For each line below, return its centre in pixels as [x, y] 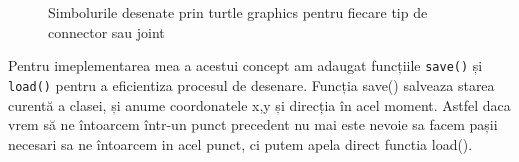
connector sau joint [106, 31]
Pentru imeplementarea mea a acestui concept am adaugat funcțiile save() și [245, 65]
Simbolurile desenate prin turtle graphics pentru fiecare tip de [238, 12]
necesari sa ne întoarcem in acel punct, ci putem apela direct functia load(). [240, 143]
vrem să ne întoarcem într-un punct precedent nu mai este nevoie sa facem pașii [253, 124]
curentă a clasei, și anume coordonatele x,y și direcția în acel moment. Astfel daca [259, 104]
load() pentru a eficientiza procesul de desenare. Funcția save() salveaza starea [251, 84]
